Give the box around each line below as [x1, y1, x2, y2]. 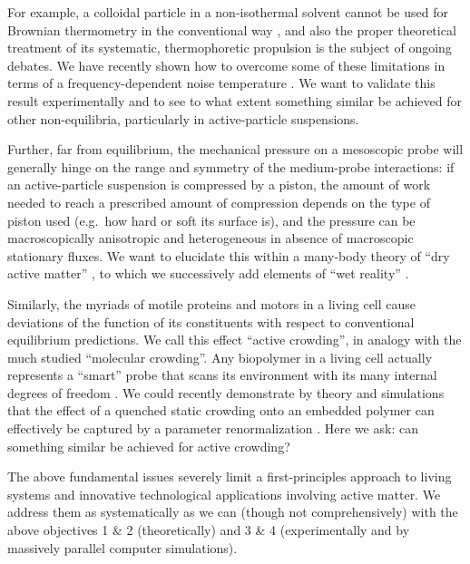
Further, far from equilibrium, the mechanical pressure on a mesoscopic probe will [7, 140, 464, 159]
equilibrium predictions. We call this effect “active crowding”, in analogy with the [7, 330, 462, 349]
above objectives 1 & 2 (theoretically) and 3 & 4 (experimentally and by [7, 520, 410, 540]
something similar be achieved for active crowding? [7, 436, 290, 455]
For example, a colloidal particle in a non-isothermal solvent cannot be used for [7, 3, 448, 21]
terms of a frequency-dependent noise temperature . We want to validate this [7, 73, 436, 92]
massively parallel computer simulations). [7, 538, 238, 557]
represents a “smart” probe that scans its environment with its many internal [7, 365, 437, 384]
